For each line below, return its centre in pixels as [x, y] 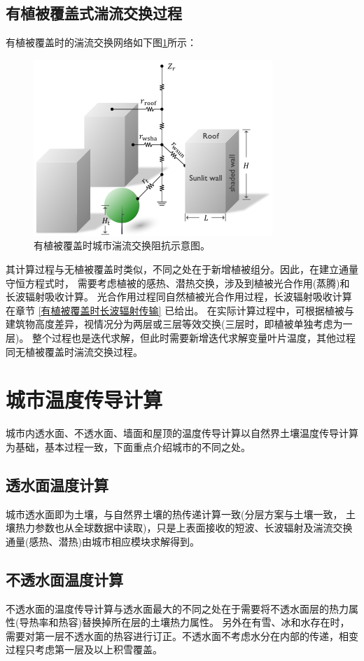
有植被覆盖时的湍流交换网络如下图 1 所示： [101, 42]
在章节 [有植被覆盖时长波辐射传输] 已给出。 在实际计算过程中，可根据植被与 [180, 310]
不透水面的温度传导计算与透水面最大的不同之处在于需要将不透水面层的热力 [177, 608]
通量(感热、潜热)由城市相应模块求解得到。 [103, 541]
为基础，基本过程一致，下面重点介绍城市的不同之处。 [128, 446]
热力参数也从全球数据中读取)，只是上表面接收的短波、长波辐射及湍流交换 [184, 528]
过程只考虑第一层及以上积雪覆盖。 [84, 649]
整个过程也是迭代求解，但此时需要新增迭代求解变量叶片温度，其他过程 [194, 337]
